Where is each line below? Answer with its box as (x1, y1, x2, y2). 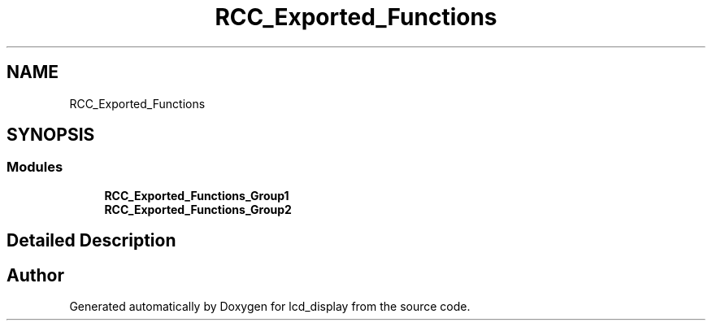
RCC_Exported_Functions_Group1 (104, 188, 289, 203)
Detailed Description (7, 230, 176, 251)
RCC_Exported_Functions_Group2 (104, 202, 292, 216)
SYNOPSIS (7, 124, 95, 146)
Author (7, 264, 64, 286)
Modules (7, 159, 63, 176)
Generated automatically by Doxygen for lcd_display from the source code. (69, 299, 471, 314)
